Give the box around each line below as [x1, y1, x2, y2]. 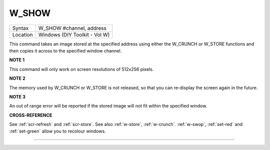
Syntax [12, 24, 29, 31]
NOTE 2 [9, 75, 25, 81]
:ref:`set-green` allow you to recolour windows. [9, 128, 106, 134]
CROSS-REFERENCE [9, 112, 52, 118]
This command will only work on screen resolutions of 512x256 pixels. [9, 66, 154, 72]
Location [12, 31, 33, 38]
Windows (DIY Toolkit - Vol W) [38, 31, 110, 38]
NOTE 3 [9, 93, 26, 99]
